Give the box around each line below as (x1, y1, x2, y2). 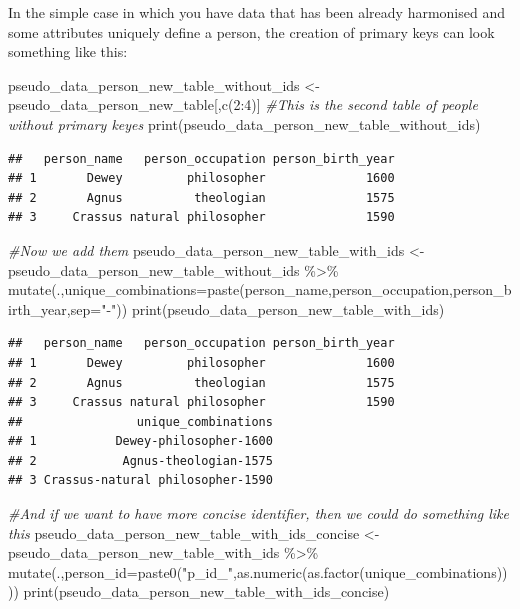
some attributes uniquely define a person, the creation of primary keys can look (8, 21, 495, 42)
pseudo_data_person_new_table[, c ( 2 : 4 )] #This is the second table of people (8, 94, 478, 115)
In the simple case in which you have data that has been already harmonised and (8, 2, 505, 22)
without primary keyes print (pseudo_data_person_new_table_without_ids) (8, 113, 481, 134)
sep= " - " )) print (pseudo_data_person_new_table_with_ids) (70, 298, 445, 319)
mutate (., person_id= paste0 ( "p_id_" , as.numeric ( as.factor (8, 561, 360, 582)
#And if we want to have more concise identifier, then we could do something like (8, 503, 509, 524)
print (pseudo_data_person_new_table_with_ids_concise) (23, 581, 390, 602)
